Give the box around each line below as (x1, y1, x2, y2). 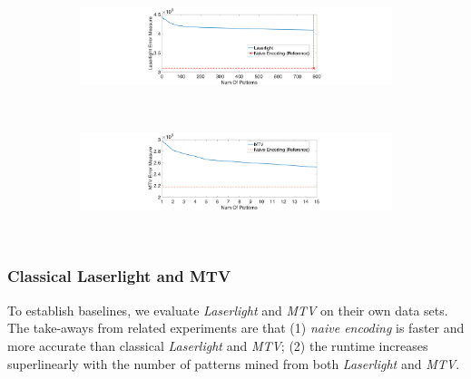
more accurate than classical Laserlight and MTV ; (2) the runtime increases (7, 335, 428, 355)
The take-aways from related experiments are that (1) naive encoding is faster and (7, 318, 465, 337)
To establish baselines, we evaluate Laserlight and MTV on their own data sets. (7, 300, 448, 319)
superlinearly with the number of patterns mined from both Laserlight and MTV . (7, 354, 460, 373)
